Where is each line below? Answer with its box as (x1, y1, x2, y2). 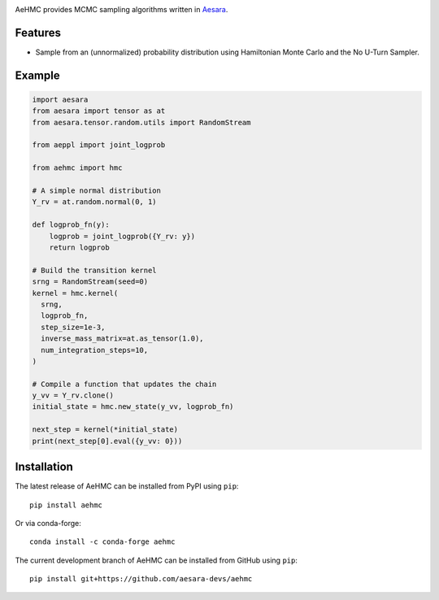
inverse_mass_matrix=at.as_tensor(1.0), (41, 334, 204, 343)
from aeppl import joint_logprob (32, 141, 166, 150)
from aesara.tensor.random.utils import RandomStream (32, 118, 251, 127)
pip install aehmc (29, 500, 103, 510)
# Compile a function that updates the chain (32, 379, 217, 389)
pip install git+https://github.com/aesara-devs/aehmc (29, 574, 253, 584)
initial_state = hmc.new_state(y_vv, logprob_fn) (32, 402, 234, 411)
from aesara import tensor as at (32, 107, 166, 115)
